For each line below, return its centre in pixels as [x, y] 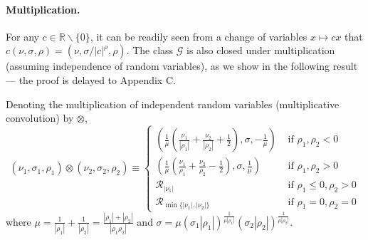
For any [22, 36]
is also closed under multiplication [261, 50]
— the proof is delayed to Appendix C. [91, 79]
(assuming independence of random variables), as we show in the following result [182, 66]
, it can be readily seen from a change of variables [199, 36]
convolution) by [40, 118]
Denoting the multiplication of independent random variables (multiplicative [173, 104]
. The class [150, 50]
